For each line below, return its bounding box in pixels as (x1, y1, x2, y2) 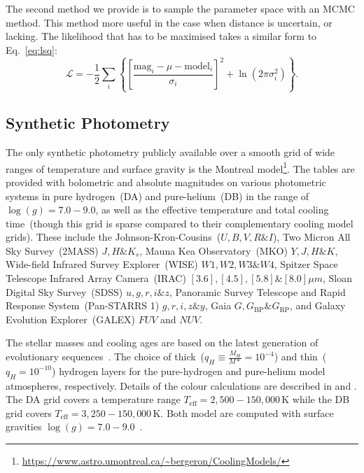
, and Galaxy (290, 298, 346, 313)
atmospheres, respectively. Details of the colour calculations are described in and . (6, 378, 357, 393)
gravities (6, 419, 42, 434)
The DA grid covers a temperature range (6, 392, 181, 407)
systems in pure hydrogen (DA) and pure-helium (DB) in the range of (6, 188, 309, 203)
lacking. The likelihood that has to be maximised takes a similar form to (6, 29, 317, 43)
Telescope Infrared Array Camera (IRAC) (6, 271, 186, 285)
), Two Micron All (272, 230, 351, 244)
